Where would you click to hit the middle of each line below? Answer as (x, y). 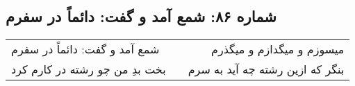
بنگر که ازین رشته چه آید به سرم (266, 69)
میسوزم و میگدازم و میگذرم (278, 49)
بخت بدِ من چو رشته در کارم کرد (89, 69)
